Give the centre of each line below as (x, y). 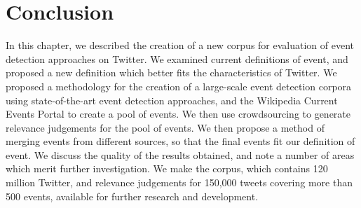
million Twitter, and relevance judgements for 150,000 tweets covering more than (179, 182)
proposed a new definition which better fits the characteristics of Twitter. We (171, 72)
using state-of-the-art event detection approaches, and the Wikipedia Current (172, 100)
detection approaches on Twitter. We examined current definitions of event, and (177, 58)
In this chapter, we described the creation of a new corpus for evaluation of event (180, 45)
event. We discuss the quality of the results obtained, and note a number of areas (180, 154)
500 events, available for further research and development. (132, 196)
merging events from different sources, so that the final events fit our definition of (180, 141)
